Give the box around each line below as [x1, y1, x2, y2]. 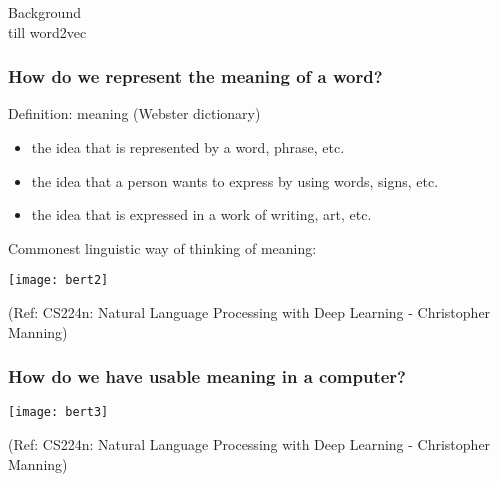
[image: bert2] [8, 273, 109, 288]
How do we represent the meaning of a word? [8, 64, 383, 89]
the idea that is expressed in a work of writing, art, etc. [31, 204, 372, 225]
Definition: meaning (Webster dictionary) [8, 103, 261, 124]
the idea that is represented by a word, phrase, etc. [31, 136, 345, 157]
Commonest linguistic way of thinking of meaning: [8, 237, 317, 258]
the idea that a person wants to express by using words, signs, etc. [31, 170, 439, 191]
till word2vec [8, 21, 87, 42]
